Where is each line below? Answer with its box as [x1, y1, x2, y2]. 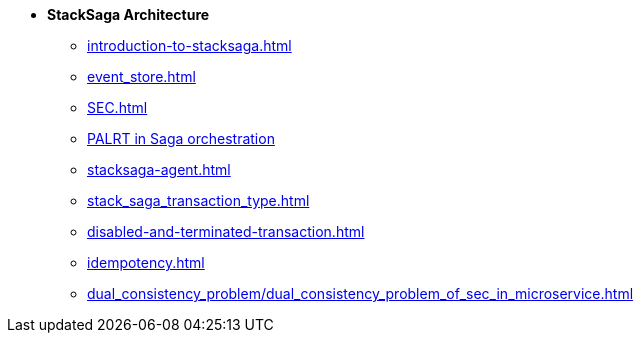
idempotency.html [87, 254, 205, 271]
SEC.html [87, 99, 148, 116]
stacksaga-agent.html [87, 161, 231, 178]
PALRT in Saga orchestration [87, 130, 275, 147]
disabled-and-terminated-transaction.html [87, 223, 365, 240]
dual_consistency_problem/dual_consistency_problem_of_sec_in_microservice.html [87, 285, 634, 302]
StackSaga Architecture [47, 6, 210, 23]
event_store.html [87, 68, 196, 85]
